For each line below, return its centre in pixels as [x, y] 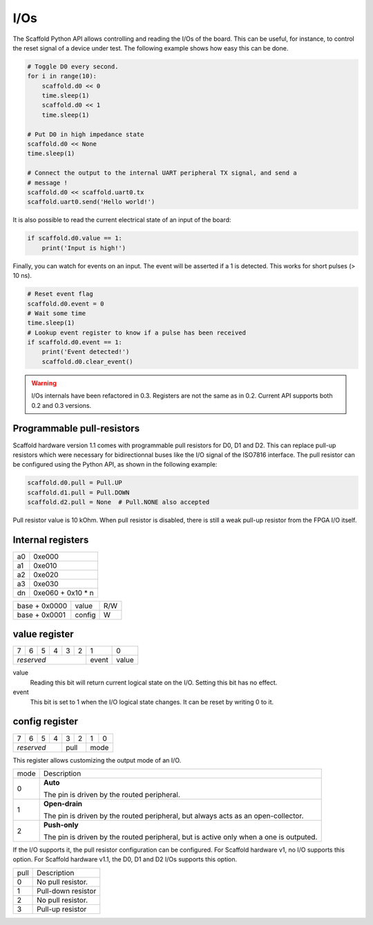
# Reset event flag [60, 294]
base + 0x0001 [41, 615]
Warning [44, 383]
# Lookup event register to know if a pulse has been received [137, 333]
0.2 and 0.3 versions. [61, 405]
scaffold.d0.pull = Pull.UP [75, 483]
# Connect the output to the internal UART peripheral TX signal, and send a [162, 173]
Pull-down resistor [67, 890]
